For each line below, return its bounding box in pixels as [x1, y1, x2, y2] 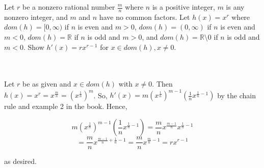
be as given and [22, 78, 71, 89]
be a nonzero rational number [22, 2, 115, 12]
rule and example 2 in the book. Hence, [4, 101, 127, 111]
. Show [23, 41, 44, 52]
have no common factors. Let [99, 11, 190, 22]
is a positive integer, [152, 2, 215, 12]
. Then [152, 78, 173, 89]
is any [226, 2, 245, 12]
